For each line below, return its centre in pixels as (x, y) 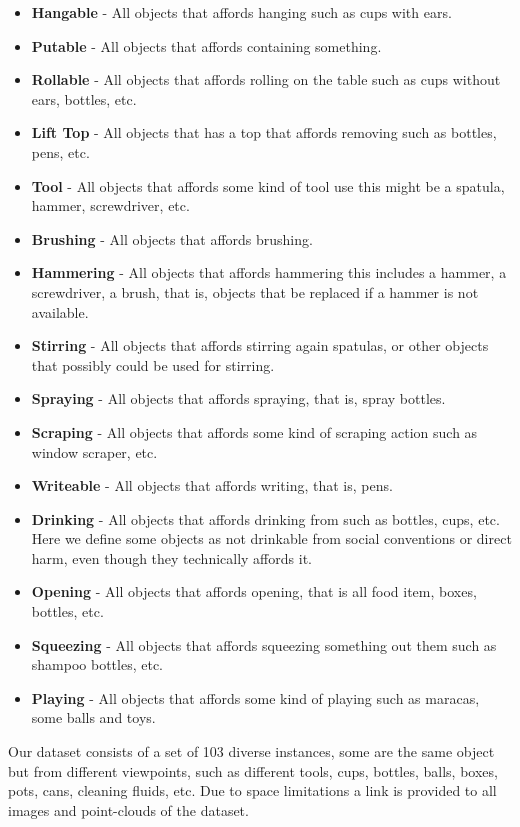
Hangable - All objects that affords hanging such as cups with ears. (241, 12)
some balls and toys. (93, 717)
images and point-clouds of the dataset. (128, 809)
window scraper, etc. (94, 451)
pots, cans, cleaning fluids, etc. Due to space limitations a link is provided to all (252, 790)
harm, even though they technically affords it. (171, 557)
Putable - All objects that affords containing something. (206, 45)
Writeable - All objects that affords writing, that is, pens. (212, 485)
